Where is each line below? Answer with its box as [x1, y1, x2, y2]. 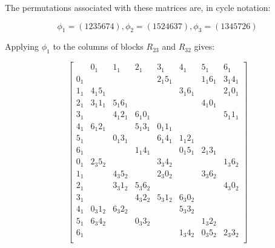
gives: [194, 40, 215, 53]
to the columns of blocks [53, 40, 144, 53]
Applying [5, 40, 39, 53]
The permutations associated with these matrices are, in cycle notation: [5, 1, 271, 13]
